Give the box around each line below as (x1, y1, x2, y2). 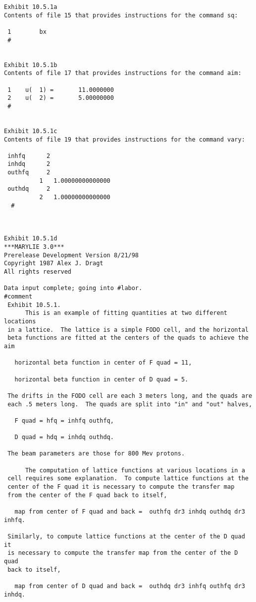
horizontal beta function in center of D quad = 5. (14, 376, 189, 383)
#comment (4, 293, 33, 300)
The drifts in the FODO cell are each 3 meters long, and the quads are (7, 392, 253, 399)
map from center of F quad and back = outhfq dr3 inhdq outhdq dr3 (14, 508, 245, 516)
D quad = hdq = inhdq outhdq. (14, 434, 114, 441)
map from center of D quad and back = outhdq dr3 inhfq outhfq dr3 (14, 582, 245, 590)
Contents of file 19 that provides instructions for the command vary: (4, 136, 245, 143)
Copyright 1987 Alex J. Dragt (4, 260, 103, 267)
